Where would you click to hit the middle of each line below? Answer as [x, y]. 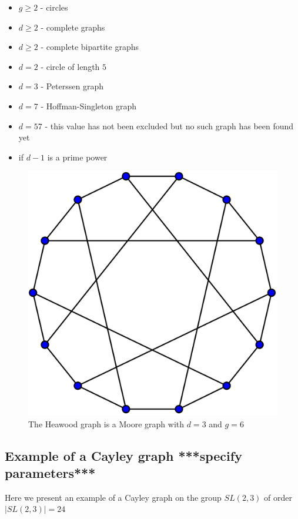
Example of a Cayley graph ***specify [123, 455]
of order [278, 497]
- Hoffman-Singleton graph [89, 106]
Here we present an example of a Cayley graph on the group [113, 497]
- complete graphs [73, 27]
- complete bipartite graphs [90, 47]
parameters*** [50, 473]
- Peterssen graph [72, 86]
